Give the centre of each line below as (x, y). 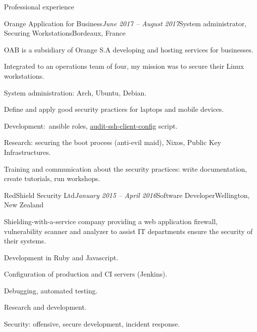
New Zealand (24, 205)
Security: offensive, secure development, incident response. (92, 324)
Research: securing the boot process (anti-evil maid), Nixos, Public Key (113, 142)
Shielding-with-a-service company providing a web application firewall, (111, 221)
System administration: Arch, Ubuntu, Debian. (75, 92)
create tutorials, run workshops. (52, 178)
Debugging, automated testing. (51, 290)
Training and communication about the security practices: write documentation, (126, 168)
